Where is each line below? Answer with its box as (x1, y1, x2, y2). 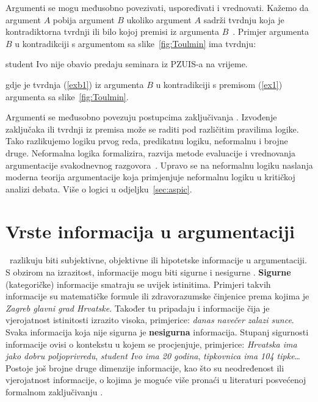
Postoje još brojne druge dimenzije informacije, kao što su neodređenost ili (5, 361, 284, 374)
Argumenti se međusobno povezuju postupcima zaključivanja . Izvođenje (5, 111, 277, 123)
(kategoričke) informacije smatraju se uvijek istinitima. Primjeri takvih (5, 277, 271, 290)
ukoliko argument (126, 13, 192, 26)
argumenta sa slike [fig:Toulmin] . (5, 90, 129, 103)
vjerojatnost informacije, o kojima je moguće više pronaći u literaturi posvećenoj (5, 373, 306, 386)
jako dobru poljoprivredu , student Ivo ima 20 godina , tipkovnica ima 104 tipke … (5, 349, 300, 362)
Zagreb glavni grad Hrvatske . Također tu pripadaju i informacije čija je (5, 301, 270, 314)
